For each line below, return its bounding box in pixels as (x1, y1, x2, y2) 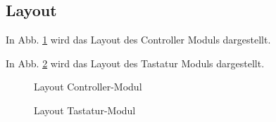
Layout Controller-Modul (34, 79, 142, 94)
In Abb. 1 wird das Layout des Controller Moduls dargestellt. (6, 32, 271, 47)
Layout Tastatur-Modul (34, 102, 136, 117)
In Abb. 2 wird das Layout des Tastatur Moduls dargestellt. (6, 55, 265, 70)
